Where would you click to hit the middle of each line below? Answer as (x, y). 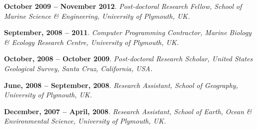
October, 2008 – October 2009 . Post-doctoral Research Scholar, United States (128, 59)
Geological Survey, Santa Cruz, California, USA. (78, 68)
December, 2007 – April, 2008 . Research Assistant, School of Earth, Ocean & (128, 111)
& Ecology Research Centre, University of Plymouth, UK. (91, 42)
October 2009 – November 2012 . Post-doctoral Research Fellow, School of (123, 6)
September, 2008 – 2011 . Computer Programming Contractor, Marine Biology (128, 32)
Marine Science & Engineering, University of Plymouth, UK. (97, 16)
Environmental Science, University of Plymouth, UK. (85, 121)
